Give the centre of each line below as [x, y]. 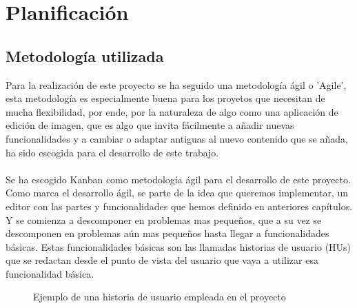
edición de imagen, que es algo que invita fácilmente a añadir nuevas [150, 125]
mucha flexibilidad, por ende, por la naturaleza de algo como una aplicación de [172, 111]
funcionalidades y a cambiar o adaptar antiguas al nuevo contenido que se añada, [177, 138]
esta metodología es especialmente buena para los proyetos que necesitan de [165, 98]
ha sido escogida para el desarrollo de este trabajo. [112, 152]
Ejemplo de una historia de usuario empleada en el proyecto [160, 297]
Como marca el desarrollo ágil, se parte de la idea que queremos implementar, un [177, 193]
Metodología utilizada [85, 55]
